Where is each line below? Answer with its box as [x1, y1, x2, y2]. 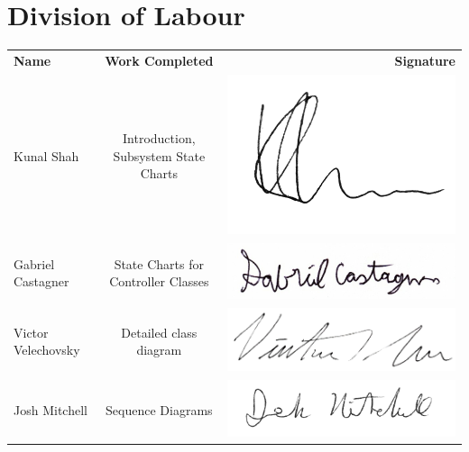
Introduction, [123, 129, 196, 148]
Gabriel [14, 254, 55, 273]
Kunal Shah [14, 146, 79, 165]
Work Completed [105, 50, 214, 69]
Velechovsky [14, 340, 80, 359]
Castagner [14, 272, 69, 291]
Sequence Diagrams [106, 400, 213, 419]
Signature [394, 50, 455, 69]
